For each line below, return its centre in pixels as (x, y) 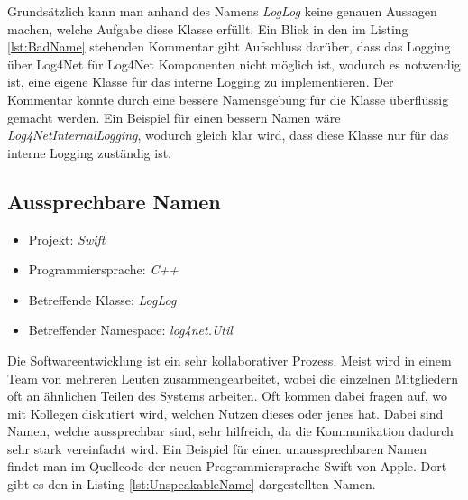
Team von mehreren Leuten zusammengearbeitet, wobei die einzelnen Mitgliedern (233, 378)
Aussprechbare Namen (114, 201)
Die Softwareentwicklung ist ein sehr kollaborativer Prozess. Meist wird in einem (229, 360)
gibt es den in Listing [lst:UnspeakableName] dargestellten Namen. (192, 484)
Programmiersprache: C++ (103, 269)
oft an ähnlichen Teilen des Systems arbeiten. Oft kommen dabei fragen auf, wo (227, 396)
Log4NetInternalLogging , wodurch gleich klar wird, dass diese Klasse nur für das (228, 135)
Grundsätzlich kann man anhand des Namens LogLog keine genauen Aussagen (222, 11)
